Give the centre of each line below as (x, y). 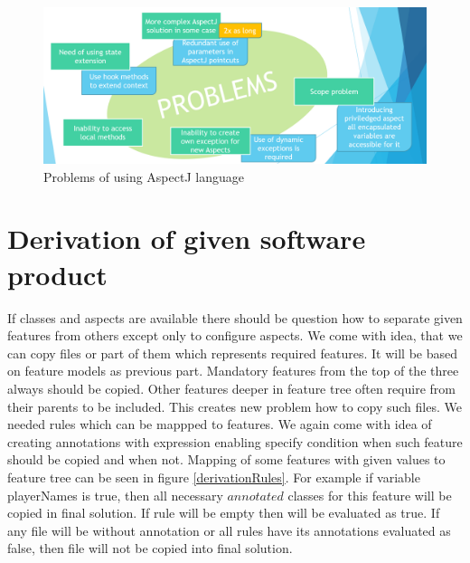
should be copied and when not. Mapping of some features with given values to (226, 459)
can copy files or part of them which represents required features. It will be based (233, 353)
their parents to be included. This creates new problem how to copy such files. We (235, 406)
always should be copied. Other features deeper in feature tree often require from (231, 388)
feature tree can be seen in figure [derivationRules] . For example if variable (214, 477)
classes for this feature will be (370, 495)
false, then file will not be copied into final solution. (150, 548)
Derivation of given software (187, 239)
